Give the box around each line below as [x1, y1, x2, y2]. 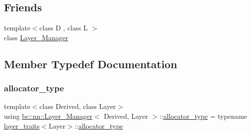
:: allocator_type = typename [159, 110, 247, 121]
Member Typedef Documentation [4, 56, 177, 71]
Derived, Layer [104, 110, 148, 121]
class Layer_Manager [4, 32, 68, 42]
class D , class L [39, 23, 88, 33]
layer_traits [4, 120, 40, 131]
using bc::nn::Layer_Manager [4, 110, 93, 121]
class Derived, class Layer [39, 101, 116, 111]
